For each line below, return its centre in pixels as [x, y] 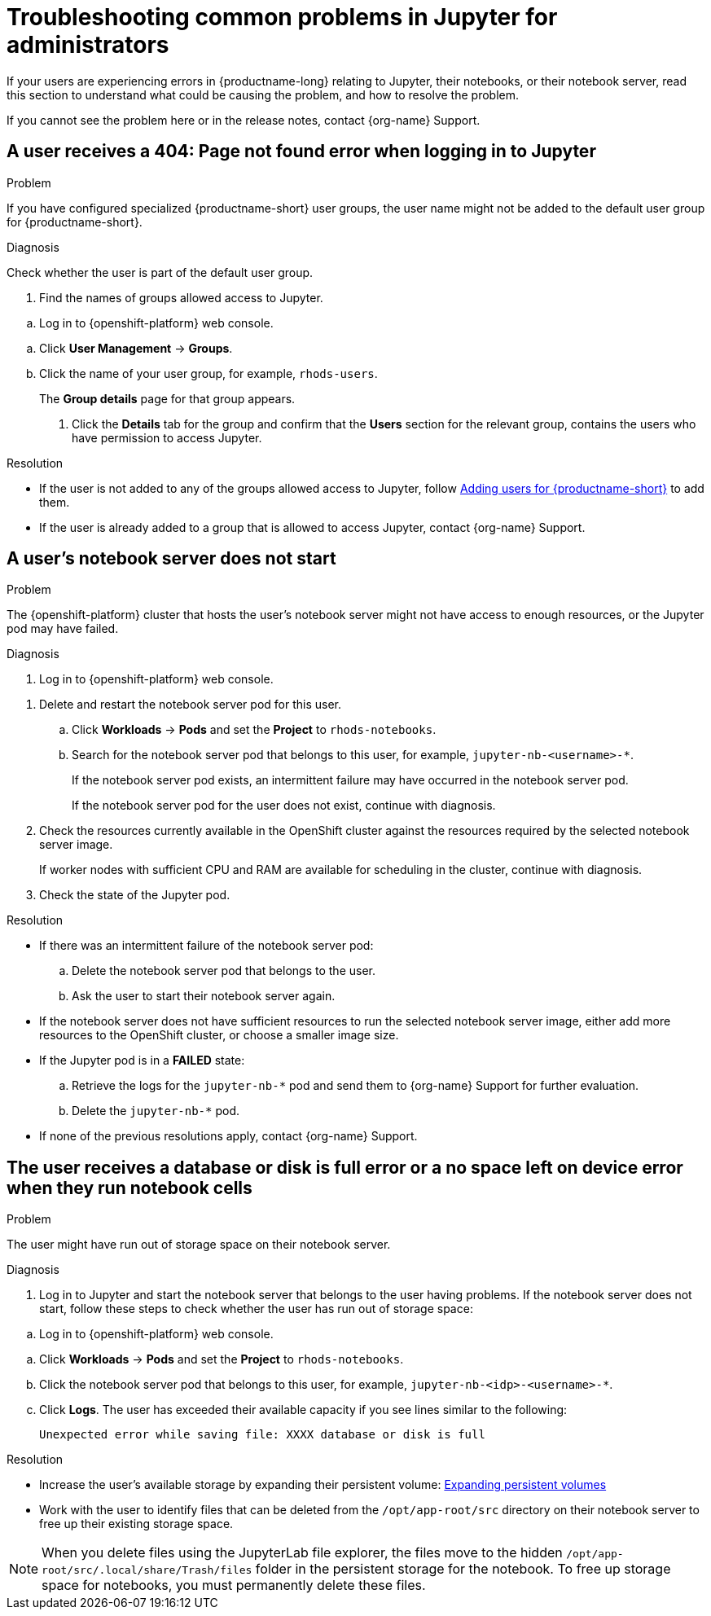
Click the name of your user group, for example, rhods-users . [208, 373]
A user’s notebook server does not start [171, 559]
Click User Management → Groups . [136, 348]
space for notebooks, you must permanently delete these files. [234, 1585]
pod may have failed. [63, 629]
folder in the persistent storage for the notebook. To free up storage [463, 1569]
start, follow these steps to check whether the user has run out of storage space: [256, 1309]
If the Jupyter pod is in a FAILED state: [142, 1060]
